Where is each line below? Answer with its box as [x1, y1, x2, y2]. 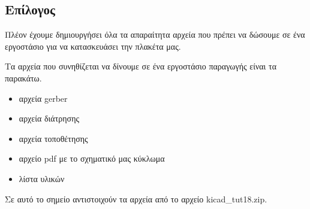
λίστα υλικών [19, 172, 65, 184]
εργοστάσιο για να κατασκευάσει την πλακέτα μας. [5, 40, 181, 52]
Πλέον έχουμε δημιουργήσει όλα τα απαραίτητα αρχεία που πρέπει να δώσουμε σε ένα [5, 28, 305, 41]
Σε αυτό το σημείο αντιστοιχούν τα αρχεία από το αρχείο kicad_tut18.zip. [5, 192, 267, 205]
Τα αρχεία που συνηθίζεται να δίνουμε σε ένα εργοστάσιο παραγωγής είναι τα [5, 60, 276, 72]
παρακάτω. [5, 71, 42, 84]
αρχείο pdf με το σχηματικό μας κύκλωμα [19, 152, 165, 165]
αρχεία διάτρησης [19, 112, 80, 125]
